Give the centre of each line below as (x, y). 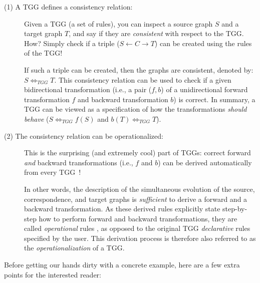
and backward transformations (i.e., (79, 162)
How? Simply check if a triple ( (72, 43)
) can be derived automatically (205, 162)
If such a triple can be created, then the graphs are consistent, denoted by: (139, 69)
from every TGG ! (53, 172)
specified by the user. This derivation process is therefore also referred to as (140, 238)
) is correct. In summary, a (214, 99)
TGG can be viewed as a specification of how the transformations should (136, 109)
